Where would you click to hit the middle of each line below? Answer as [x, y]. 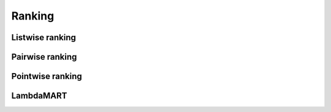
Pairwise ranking [44, 57]
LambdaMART [39, 96]
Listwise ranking [44, 37]
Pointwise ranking [47, 76]
